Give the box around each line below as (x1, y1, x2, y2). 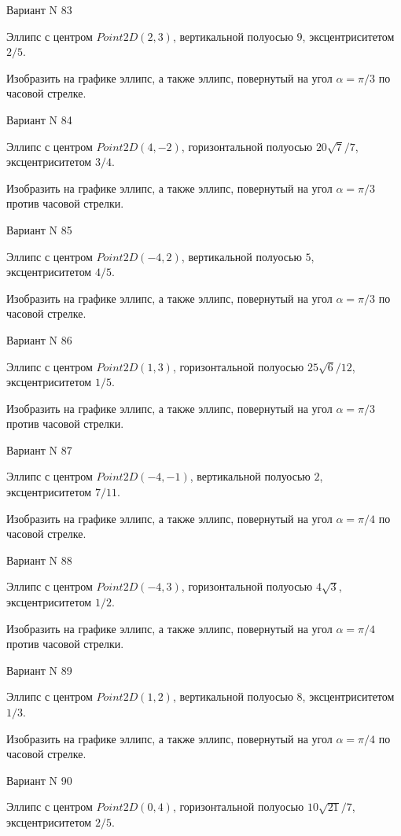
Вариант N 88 (6, 551, 72, 568)
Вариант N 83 (6, 2, 72, 17)
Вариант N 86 (6, 331, 72, 348)
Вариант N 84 (6, 111, 72, 127)
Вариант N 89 (6, 661, 72, 678)
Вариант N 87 (6, 441, 72, 458)
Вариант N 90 (6, 772, 72, 788)
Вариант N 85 (6, 221, 72, 238)
